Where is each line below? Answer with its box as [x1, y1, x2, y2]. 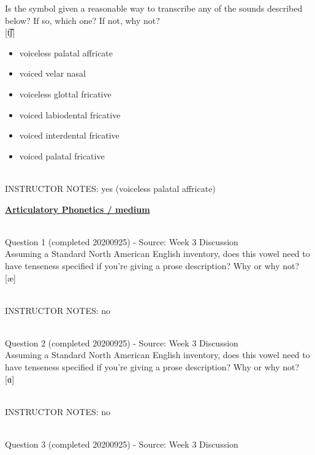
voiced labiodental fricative [19, 108, 121, 121]
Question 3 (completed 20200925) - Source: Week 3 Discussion [5, 438, 238, 451]
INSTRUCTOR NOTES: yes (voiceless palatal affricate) [5, 182, 216, 194]
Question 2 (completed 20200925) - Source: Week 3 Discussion [5, 336, 238, 349]
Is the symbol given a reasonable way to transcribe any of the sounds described [5, 2, 303, 14]
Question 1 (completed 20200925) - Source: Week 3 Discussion [5, 235, 238, 248]
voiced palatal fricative [19, 149, 105, 162]
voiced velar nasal [19, 67, 86, 80]
